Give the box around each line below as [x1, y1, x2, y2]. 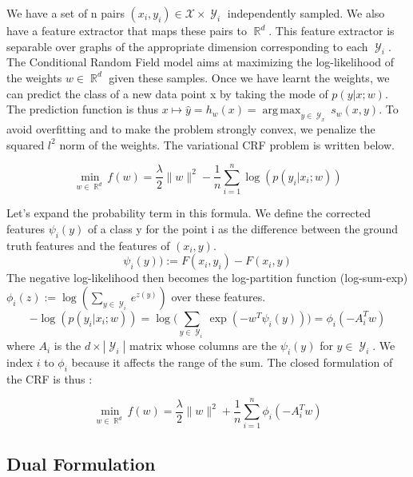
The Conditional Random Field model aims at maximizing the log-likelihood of [6, 54, 395, 70]
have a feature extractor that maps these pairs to [6, 22, 247, 38]
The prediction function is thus [6, 101, 158, 117]
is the [54, 337, 81, 354]
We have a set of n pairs [6, 5, 125, 21]
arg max [262, 105, 301, 117]
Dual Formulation [6, 451, 156, 475]
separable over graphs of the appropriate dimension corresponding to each [6, 38, 368, 54]
